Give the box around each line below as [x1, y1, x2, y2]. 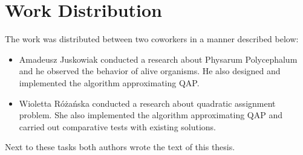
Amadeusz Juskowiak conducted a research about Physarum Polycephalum [19, 52, 298, 65]
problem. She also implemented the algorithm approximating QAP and [19, 109, 282, 121]
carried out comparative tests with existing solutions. [19, 120, 217, 133]
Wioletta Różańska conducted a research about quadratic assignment [19, 96, 276, 109]
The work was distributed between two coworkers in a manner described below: [5, 33, 299, 45]
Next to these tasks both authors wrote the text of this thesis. [5, 141, 235, 153]
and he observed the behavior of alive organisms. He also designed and [19, 65, 281, 77]
